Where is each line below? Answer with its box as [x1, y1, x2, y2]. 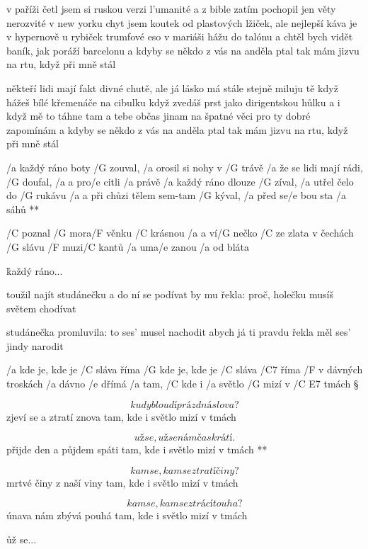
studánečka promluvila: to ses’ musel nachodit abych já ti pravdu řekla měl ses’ [6, 324, 351, 339]
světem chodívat [6, 300, 76, 315]
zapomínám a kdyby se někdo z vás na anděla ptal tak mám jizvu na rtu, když [6, 122, 348, 137]
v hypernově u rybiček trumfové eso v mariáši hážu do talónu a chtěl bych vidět [6, 29, 353, 44]
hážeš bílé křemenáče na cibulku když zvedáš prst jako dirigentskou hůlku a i [6, 94, 340, 109]
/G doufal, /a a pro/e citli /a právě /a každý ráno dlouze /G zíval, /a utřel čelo [6, 174, 354, 188]
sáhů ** [6, 201, 40, 216]
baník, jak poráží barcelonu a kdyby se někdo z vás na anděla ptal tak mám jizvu [6, 43, 360, 57]
